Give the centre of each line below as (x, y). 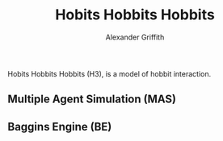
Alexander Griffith (135, 37)
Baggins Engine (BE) (60, 126)
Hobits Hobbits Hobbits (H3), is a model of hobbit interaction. (109, 73)
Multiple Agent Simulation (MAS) (92, 100)
